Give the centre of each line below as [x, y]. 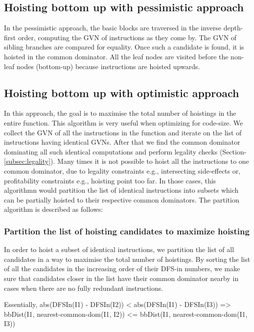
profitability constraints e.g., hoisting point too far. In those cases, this [110, 180]
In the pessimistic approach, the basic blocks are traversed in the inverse [113, 28]
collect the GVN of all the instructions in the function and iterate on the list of [123, 132]
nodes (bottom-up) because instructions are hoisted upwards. [108, 66]
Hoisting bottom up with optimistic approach [122, 92]
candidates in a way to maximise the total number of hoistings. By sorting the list [127, 259]
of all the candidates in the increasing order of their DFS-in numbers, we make [122, 268]
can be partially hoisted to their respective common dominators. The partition [122, 199]
